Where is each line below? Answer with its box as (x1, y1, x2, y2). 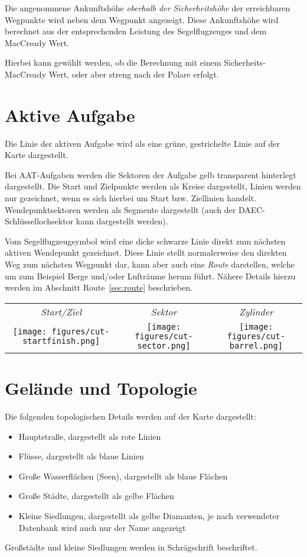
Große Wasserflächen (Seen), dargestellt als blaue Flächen (18, 469, 228, 482)
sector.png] (137, 340, 191, 350)
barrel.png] (229, 340, 283, 350)
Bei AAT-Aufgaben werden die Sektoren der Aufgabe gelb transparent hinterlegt (5, 168, 296, 181)
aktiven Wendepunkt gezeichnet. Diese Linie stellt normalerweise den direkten (5, 246, 287, 259)
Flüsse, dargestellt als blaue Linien (18, 450, 144, 462)
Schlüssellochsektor (5, 215, 74, 227)
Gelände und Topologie (5, 376, 197, 400)
